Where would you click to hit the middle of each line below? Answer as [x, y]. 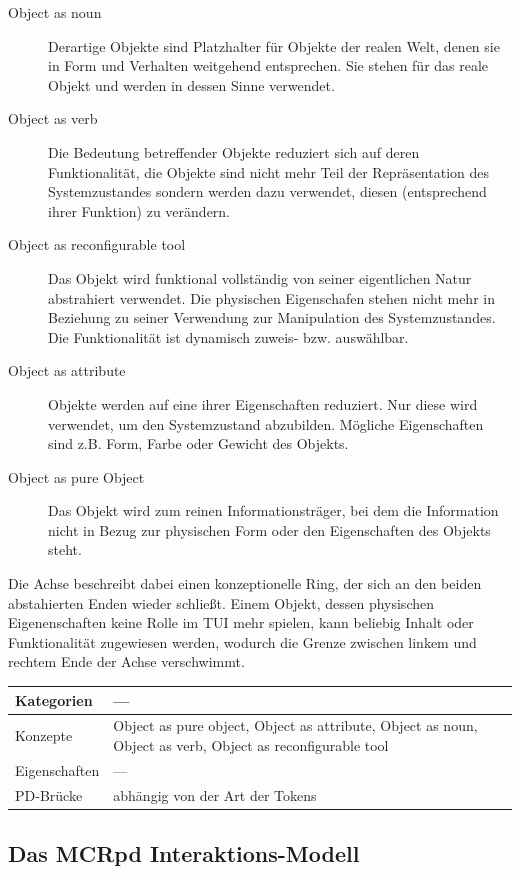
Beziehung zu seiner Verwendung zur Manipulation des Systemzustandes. [272, 317]
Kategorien [54, 699]
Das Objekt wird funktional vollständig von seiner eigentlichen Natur [260, 277]
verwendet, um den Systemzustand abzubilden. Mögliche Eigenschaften [266, 423]
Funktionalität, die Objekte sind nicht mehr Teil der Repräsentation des [268, 171]
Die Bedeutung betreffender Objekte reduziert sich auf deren [234, 151]
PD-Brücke [49, 794]
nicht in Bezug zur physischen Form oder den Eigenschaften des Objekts [269, 529]
